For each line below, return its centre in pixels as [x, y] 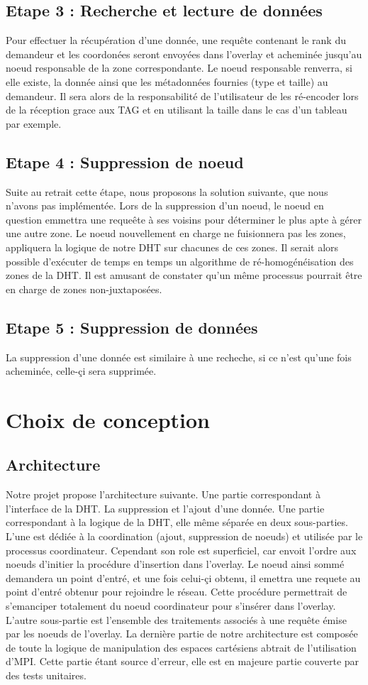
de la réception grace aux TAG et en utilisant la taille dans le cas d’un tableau [177, 110]
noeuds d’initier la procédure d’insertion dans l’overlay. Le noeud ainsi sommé [175, 564]
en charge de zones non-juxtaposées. [84, 289]
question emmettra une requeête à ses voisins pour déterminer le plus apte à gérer [184, 219]
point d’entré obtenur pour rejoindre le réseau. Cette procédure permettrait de [177, 592]
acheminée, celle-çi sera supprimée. [81, 371]
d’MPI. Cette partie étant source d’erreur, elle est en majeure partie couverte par [183, 661]
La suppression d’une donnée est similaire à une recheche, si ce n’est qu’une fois [179, 357]
